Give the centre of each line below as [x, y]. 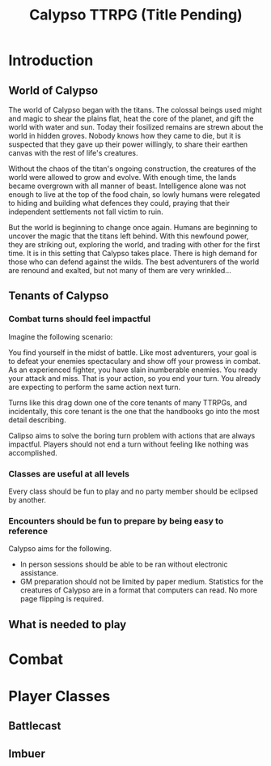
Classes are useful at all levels [69, 473]
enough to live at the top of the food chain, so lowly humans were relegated [134, 195]
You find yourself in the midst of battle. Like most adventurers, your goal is [133, 352]
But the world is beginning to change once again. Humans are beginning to [133, 227]
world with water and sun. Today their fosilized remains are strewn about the [136, 127]
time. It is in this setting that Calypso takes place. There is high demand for [133, 253]
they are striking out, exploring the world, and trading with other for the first [134, 244]
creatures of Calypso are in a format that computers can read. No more [138, 590]
